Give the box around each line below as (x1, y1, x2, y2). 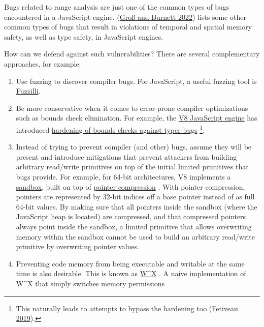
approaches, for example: (4, 58, 81, 69)
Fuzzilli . (16, 85, 41, 96)
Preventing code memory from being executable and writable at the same (16, 258, 245, 269)
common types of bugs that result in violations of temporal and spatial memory (4, 21, 252, 32)
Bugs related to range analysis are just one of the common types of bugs (4, 2, 229, 12)
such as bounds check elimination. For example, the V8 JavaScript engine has (16, 112, 257, 123)
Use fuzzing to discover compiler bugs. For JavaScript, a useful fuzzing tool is (16, 75, 257, 86)
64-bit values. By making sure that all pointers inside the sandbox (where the (16, 201, 257, 212)
